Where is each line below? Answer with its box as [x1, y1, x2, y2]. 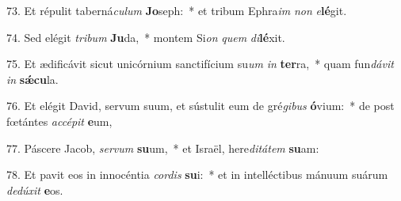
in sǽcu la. [6, 70, 59, 87]
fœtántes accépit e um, [6, 112, 113, 129]
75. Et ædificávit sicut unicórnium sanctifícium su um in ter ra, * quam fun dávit [6, 55, 394, 72]
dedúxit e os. [6, 181, 63, 198]
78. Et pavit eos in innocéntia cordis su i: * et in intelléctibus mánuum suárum [6, 166, 388, 183]
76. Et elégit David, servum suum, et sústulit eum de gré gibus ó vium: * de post [6, 97, 395, 114]
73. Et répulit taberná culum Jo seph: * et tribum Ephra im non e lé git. [6, 2, 347, 18]
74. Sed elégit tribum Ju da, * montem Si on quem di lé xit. [6, 28, 285, 45]
